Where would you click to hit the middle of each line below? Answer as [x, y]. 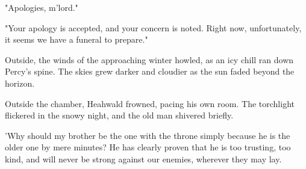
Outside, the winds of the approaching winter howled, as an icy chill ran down [149, 59]
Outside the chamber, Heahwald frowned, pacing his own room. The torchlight [150, 103]
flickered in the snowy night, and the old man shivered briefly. [119, 115]
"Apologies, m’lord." [42, 7]
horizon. [20, 83]
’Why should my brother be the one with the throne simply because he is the [148, 135]
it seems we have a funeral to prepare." [76, 39]
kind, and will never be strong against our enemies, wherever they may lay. [143, 158]
